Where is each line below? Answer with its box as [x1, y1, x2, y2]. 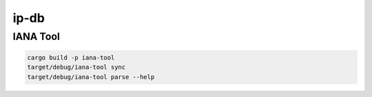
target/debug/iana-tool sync [27, 63, 126, 72]
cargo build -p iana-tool [27, 54, 115, 61]
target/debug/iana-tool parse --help [27, 73, 155, 80]
